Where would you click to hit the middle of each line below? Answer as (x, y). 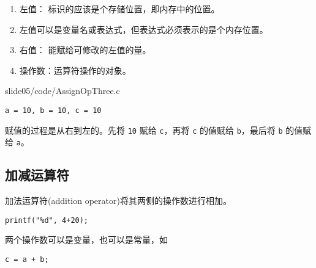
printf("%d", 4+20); (47, 220)
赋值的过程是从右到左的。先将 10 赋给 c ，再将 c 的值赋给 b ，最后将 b (144, 130)
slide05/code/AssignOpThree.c (62, 91)
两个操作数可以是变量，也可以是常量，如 (86, 240)
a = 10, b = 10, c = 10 (53, 110)
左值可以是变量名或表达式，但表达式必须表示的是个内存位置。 (144, 29)
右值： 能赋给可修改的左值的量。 (85, 50)
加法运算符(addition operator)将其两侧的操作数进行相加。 (118, 201)
